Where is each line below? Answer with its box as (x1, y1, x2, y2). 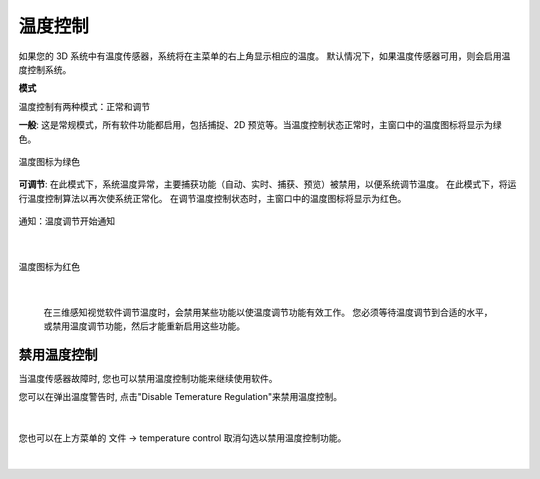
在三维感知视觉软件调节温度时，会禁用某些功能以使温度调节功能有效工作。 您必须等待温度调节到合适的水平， (43, 306, 493, 318)
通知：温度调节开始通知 (18, 215, 115, 227)
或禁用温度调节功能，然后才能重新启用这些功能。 (43, 320, 245, 332)
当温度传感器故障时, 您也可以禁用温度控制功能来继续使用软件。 (18, 372, 278, 384)
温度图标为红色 (18, 260, 80, 272)
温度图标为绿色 (18, 155, 80, 167)
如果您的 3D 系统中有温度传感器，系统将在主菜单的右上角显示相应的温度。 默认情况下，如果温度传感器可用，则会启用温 (18, 50, 511, 62)
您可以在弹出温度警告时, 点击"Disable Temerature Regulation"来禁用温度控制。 (18, 391, 343, 403)
